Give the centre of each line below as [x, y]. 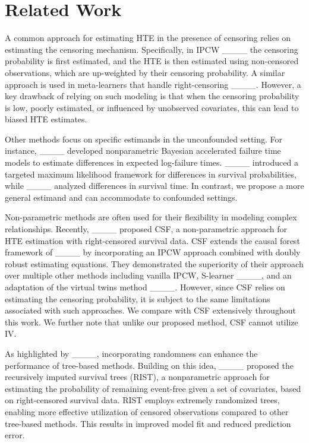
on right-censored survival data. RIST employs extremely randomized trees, [142, 400]
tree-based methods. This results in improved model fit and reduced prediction [148, 423]
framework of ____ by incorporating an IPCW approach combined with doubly [153, 252]
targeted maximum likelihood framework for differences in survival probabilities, [151, 174]
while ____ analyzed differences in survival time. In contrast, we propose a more [154, 186]
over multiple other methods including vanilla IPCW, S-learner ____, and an [148, 275]
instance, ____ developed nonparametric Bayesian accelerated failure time [143, 151]
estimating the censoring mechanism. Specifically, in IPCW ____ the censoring [152, 49]
